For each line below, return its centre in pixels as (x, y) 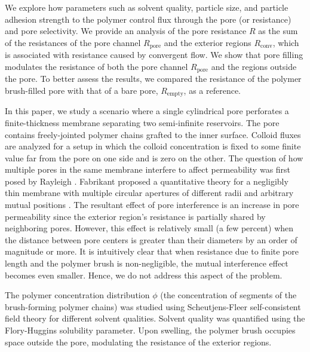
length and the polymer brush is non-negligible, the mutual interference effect (147, 263)
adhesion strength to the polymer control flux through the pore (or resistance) (148, 19)
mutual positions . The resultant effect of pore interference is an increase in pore (152, 205)
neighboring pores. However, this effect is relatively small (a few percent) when (149, 228)
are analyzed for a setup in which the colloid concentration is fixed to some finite (153, 146)
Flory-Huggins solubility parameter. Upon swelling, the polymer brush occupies (150, 330)
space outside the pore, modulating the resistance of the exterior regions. (138, 342)
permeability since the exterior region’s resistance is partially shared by (135, 216)
